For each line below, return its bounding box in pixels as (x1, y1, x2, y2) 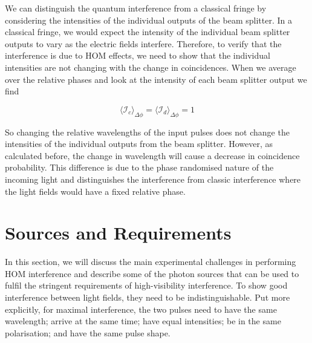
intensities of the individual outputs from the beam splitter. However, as (5, 137, 273, 150)
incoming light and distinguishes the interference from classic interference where (5, 172, 301, 185)
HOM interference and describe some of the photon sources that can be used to (5, 267, 299, 279)
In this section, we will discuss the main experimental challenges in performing (5, 255, 296, 268)
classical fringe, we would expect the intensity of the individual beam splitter (5, 25, 290, 38)
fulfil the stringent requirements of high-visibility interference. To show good (5, 279, 288, 292)
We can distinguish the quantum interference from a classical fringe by (5, 2, 267, 14)
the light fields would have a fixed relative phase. (5, 185, 186, 197)
